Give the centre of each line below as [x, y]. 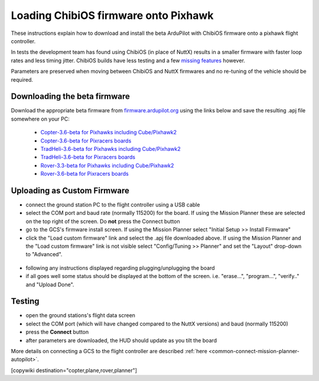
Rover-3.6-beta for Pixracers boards [85, 174]
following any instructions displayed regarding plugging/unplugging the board [120, 268]
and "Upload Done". [50, 285]
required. [22, 79]
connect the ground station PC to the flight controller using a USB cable [113, 205]
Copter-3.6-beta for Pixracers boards [86, 141]
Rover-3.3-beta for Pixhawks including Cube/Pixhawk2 [107, 165]
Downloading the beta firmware [70, 97]
